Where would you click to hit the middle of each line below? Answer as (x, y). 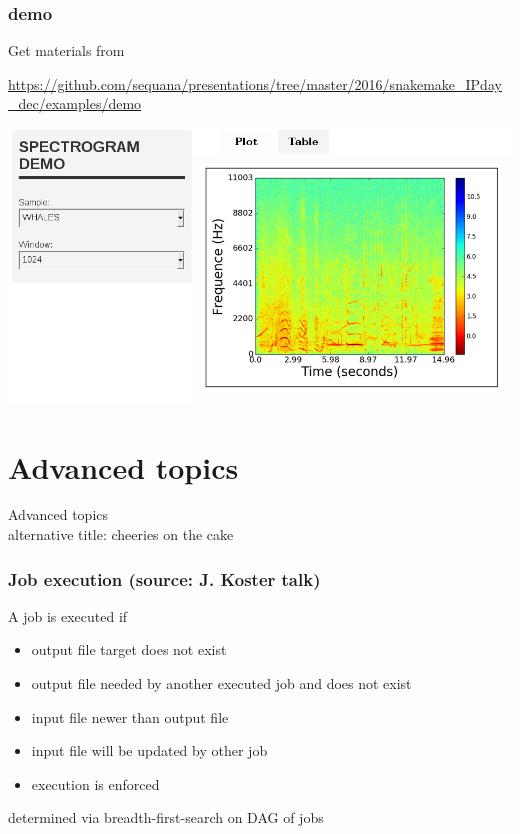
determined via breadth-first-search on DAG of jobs (166, 817)
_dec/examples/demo (75, 103)
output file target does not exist (129, 649)
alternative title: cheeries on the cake (121, 534)
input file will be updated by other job (149, 750)
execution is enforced (95, 783)
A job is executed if (68, 615)
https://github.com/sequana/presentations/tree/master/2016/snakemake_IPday (255, 83)
